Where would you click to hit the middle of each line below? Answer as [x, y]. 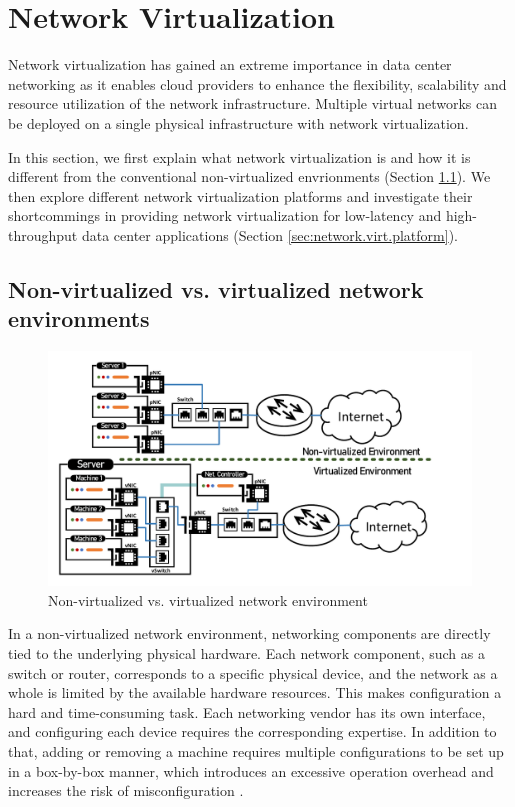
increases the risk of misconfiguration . [126, 790]
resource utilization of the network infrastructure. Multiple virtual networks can [253, 103]
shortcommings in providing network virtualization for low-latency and [225, 215]
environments [79, 318]
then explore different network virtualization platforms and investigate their [240, 195]
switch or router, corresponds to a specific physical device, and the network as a [253, 672]
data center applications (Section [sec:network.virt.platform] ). [269, 234]
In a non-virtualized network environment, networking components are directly [249, 633]
